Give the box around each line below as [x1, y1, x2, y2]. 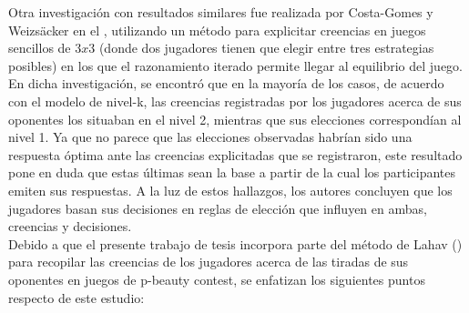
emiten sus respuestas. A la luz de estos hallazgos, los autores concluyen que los [8, 180, 453, 199]
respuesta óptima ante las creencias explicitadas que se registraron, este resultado [8, 145, 463, 164]
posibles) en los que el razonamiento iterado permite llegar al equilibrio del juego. [8, 56, 463, 75]
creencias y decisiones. [8, 217, 132, 236]
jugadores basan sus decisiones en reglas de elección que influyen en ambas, [8, 198, 427, 217]
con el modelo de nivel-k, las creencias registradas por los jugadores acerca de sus [8, 91, 462, 110]
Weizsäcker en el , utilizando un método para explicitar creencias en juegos [8, 20, 426, 39]
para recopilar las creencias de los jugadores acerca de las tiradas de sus [8, 252, 409, 271]
